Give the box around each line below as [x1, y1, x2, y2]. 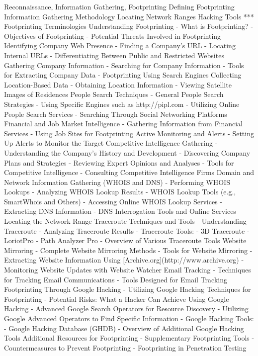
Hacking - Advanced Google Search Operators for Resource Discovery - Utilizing [4, 303, 249, 314]
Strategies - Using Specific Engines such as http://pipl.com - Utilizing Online [4, 98, 240, 109]
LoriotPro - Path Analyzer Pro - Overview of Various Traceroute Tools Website [4, 235, 247, 246]
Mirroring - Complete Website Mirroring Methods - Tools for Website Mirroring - [4, 245, 253, 255]
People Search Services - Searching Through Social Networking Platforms [4, 108, 227, 119]
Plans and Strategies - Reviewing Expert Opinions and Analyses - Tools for [4, 157, 234, 168]
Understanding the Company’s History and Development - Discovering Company [4, 147, 251, 158]
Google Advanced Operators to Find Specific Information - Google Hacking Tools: [4, 313, 254, 323]
